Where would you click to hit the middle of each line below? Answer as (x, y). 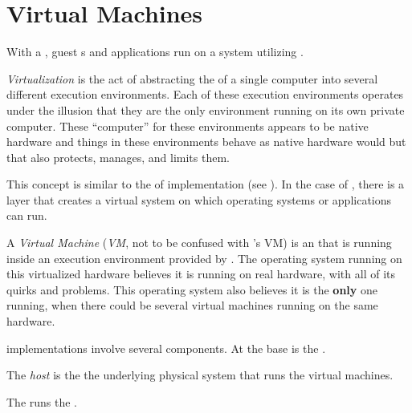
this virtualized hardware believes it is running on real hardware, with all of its (201, 274)
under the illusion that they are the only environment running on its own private (206, 109)
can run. (27, 215)
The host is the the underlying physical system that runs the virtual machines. (200, 375)
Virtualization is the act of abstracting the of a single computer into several (192, 78)
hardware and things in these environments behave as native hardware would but (206, 142)
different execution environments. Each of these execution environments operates (205, 94)
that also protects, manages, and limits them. (118, 157)
